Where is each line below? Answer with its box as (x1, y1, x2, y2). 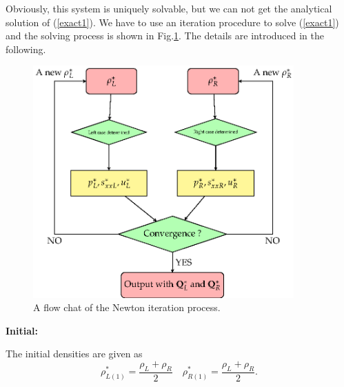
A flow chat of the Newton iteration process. (33, 300, 221, 315)
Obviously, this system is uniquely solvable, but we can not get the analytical (6, 1, 332, 15)
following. (6, 41, 46, 56)
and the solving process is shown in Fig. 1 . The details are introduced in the (6, 28, 324, 43)
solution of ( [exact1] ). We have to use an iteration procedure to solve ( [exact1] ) (6, 14, 339, 29)
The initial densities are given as (6, 346, 143, 361)
